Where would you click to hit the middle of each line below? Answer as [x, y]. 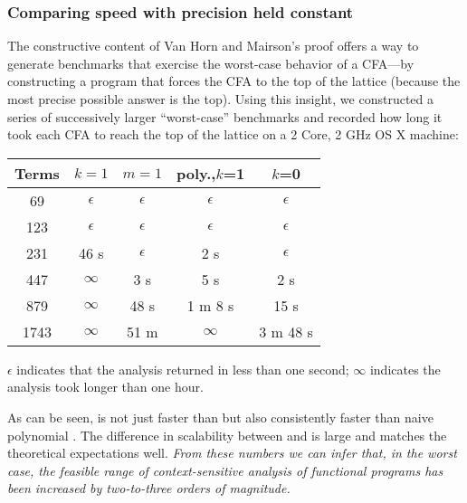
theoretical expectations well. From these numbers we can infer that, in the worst [232, 453]
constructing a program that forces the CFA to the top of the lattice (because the [234, 81]
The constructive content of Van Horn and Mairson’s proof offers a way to [213, 46]
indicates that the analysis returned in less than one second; [183, 369]
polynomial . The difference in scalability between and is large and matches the [227, 435]
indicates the [405, 369]
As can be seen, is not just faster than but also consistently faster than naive [220, 417]
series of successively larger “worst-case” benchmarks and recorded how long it [225, 116]
